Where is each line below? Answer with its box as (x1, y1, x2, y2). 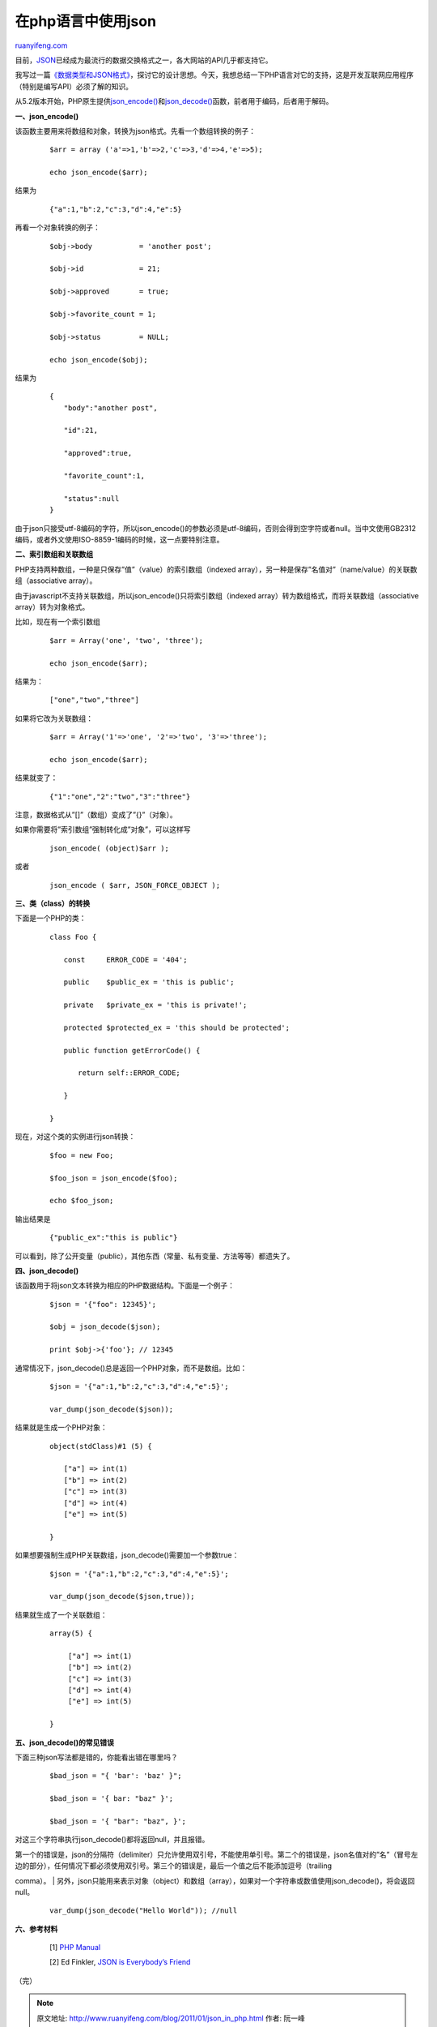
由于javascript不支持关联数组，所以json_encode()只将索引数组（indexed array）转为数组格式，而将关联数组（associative (15, 590, 419, 600)
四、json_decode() (15, 1266, 79, 1275)
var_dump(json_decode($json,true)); (49, 1592, 195, 1601)
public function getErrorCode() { (63, 1046, 201, 1055)
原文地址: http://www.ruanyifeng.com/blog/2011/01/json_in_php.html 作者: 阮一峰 (36, 2013, 305, 2023)
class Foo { (49, 932, 97, 941)
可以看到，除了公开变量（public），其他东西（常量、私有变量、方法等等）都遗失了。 (15, 1251, 295, 1261)
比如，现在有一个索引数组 (15, 617, 100, 627)
